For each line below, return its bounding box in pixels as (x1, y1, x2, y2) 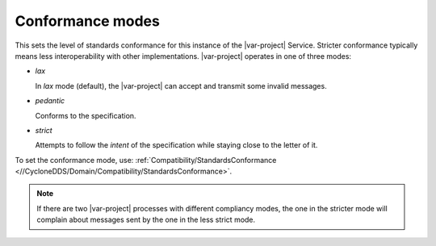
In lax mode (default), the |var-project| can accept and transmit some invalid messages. (35, 81, 327, 90)
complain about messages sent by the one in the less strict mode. (36, 215, 256, 225)
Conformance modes (15, 12, 161, 30)
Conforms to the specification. (35, 110, 136, 120)
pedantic (35, 96, 65, 106)
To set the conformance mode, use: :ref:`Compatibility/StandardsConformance (15, 155, 277, 165)
